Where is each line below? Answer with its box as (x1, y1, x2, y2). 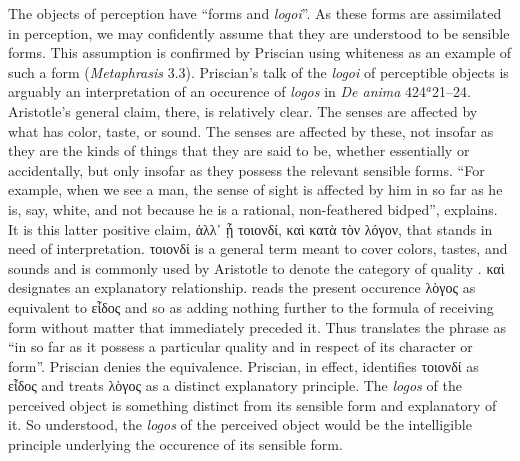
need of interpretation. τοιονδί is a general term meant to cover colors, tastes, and (8, 238, 508, 259)
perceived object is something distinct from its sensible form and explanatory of (8, 394, 497, 415)
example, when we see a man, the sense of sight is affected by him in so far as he (8, 179, 503, 200)
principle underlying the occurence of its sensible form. (8, 434, 343, 455)
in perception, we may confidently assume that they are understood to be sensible (8, 22, 510, 43)
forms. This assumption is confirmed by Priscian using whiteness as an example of (8, 42, 512, 63)
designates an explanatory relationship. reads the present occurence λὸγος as (8, 277, 476, 298)
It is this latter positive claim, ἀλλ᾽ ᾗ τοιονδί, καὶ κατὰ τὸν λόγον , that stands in (8, 218, 493, 239)
